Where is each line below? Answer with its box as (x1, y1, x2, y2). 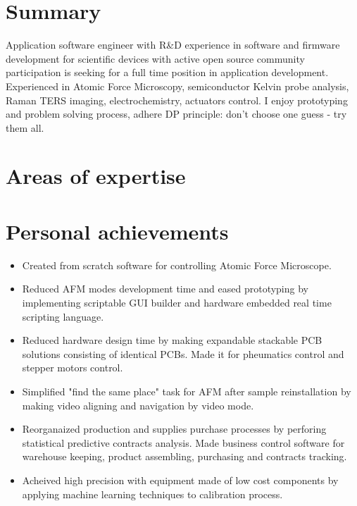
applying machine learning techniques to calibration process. (22, 486, 283, 501)
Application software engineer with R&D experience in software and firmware (6, 37, 340, 52)
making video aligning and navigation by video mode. (22, 397, 254, 412)
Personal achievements (6, 216, 229, 245)
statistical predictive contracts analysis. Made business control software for (22, 435, 345, 450)
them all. (6, 120, 44, 135)
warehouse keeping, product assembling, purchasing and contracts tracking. (22, 449, 347, 464)
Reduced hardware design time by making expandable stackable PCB (22, 333, 322, 347)
